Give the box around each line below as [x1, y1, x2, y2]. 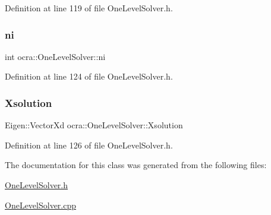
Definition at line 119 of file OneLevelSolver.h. [5, 2, 173, 14]
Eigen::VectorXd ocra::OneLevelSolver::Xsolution [5, 119, 183, 131]
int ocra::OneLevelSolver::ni [5, 50, 106, 62]
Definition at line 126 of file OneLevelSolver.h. [5, 138, 173, 151]
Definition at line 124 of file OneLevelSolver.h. [5, 70, 173, 83]
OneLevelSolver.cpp [5, 198, 77, 211]
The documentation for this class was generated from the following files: [5, 159, 267, 171]
